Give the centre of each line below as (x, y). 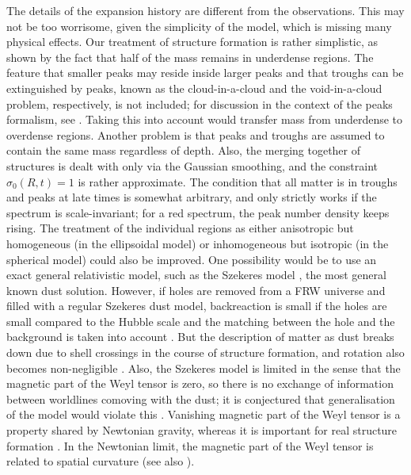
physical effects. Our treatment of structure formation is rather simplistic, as (192, 42)
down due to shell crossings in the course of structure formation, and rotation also (205, 352)
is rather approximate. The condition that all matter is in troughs (238, 181)
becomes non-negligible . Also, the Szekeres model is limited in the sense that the (204, 368)
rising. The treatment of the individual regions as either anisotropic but (180, 228)
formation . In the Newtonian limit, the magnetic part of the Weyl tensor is (190, 445)
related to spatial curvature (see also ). (101, 461)
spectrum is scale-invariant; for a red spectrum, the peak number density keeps (198, 212)
